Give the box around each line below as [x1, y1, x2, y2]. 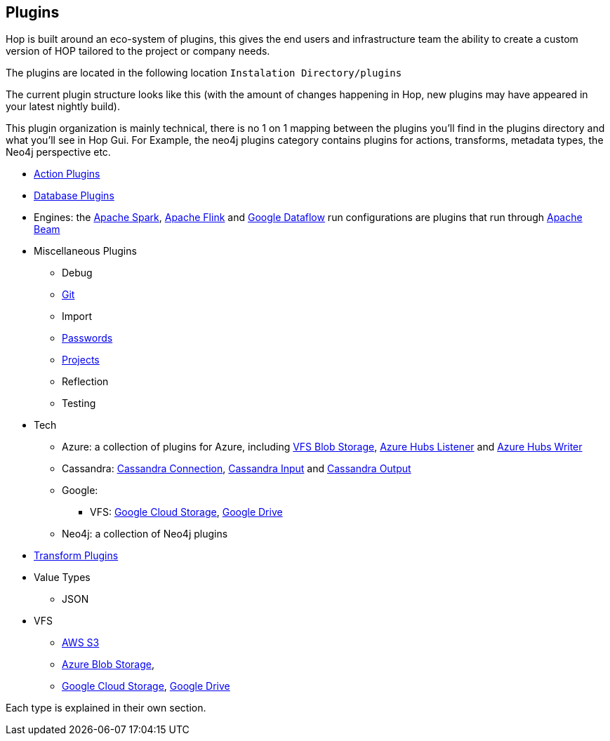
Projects [62, 354, 100, 366]
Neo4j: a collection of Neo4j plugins [62, 528, 228, 540]
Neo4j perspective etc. [6, 146, 111, 159]
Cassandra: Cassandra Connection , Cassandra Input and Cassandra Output [62, 462, 411, 475]
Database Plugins [34, 189, 114, 202]
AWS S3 [62, 636, 100, 649]
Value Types [34, 571, 91, 584]
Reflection [62, 375, 109, 388]
